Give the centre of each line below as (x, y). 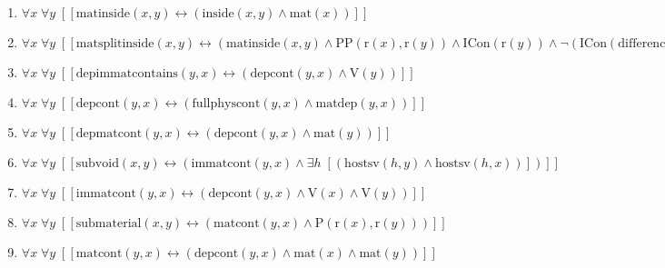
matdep (337, 104)
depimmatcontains (127, 74)
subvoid (97, 164)
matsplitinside (115, 44)
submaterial (109, 223)
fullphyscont (226, 104)
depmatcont (109, 134)
